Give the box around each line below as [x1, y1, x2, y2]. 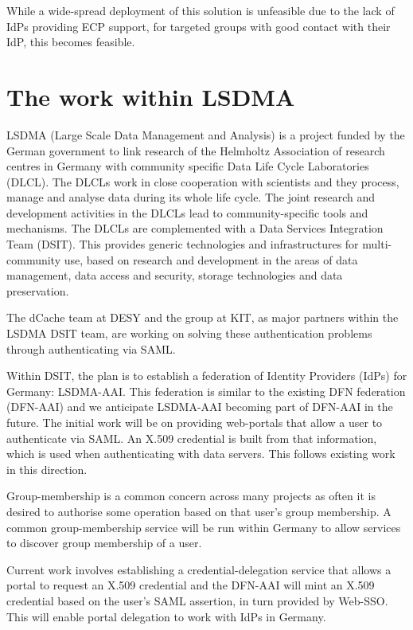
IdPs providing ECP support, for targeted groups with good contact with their [6, 18, 391, 34]
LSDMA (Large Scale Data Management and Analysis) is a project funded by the [6, 126, 405, 143]
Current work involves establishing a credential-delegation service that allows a [6, 561, 392, 577]
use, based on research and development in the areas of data [64, 251, 358, 268]
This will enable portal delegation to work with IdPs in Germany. [6, 608, 326, 624]
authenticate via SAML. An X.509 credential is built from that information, [6, 429, 377, 446]
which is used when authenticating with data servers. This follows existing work [6, 445, 395, 462]
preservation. [6, 282, 69, 299]
